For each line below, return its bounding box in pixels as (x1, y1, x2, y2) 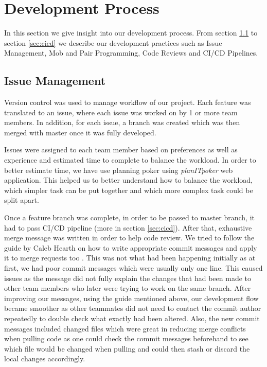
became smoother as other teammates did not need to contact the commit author (4, 303, 261, 313)
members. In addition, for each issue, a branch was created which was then (4, 117, 240, 128)
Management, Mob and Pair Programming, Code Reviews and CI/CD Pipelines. (4, 47, 258, 58)
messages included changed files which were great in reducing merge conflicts (4, 323, 246, 334)
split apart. (4, 195, 39, 205)
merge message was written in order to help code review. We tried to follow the (4, 232, 255, 243)
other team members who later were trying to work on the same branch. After (4, 283, 251, 293)
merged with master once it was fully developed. (4, 127, 156, 137)
